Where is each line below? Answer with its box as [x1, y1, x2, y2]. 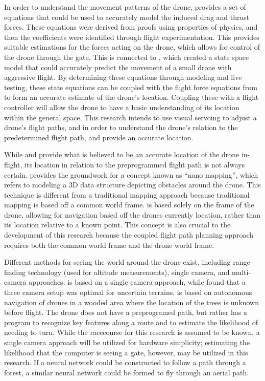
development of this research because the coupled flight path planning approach [4, 229, 254, 240]
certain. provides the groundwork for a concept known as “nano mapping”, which [4, 169, 258, 180]
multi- [232, 266, 251, 277]
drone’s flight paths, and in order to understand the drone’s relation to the [4, 122, 238, 133]
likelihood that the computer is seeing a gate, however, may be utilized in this [4, 347, 248, 357]
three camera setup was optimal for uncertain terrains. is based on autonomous [4, 287, 252, 298]
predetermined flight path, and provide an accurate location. [4, 132, 194, 142]
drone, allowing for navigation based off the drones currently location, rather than [4, 209, 261, 220]
